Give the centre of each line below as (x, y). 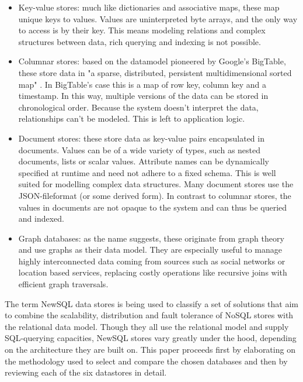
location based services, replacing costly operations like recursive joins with (153, 272)
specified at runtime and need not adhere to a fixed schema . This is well (147, 172)
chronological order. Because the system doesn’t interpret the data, (138, 107)
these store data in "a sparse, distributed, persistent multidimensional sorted (155, 72)
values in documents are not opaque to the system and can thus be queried (153, 207)
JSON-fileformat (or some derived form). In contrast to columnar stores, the (155, 195)
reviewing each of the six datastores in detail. (86, 372)
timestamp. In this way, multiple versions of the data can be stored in (143, 96)
